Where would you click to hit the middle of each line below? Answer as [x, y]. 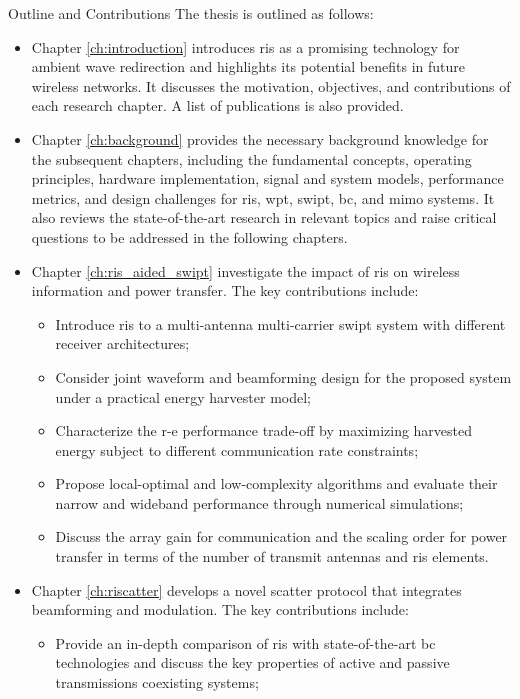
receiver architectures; [122, 343]
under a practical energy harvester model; [183, 396]
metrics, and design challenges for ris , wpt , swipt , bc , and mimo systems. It [263, 197]
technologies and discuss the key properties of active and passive [252, 662]
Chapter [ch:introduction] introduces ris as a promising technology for [245, 46]
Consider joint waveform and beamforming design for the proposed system [283, 376]
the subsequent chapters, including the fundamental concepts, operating [251, 158]
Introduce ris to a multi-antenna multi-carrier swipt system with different [280, 323]
